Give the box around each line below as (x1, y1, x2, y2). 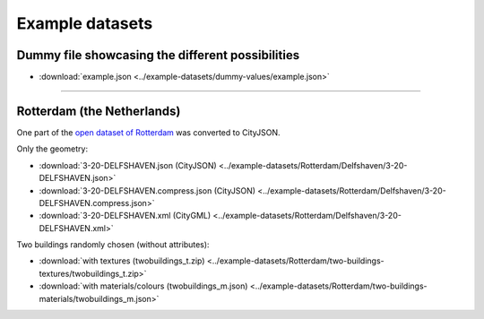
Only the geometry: (16, 143, 89, 154)
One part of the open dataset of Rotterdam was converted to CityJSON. (16, 126, 281, 138)
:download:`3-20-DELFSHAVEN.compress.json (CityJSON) (39, 185, 255, 196)
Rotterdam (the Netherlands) (16, 103, 181, 118)
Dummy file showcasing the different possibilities (16, 47, 300, 63)
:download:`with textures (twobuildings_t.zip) (39, 255, 205, 266)
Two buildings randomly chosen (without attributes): (16, 239, 210, 250)
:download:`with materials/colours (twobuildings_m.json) (39, 280, 248, 291)
